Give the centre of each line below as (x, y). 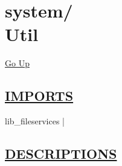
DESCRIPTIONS (61, 154)
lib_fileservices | (35, 121)
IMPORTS (39, 96)
